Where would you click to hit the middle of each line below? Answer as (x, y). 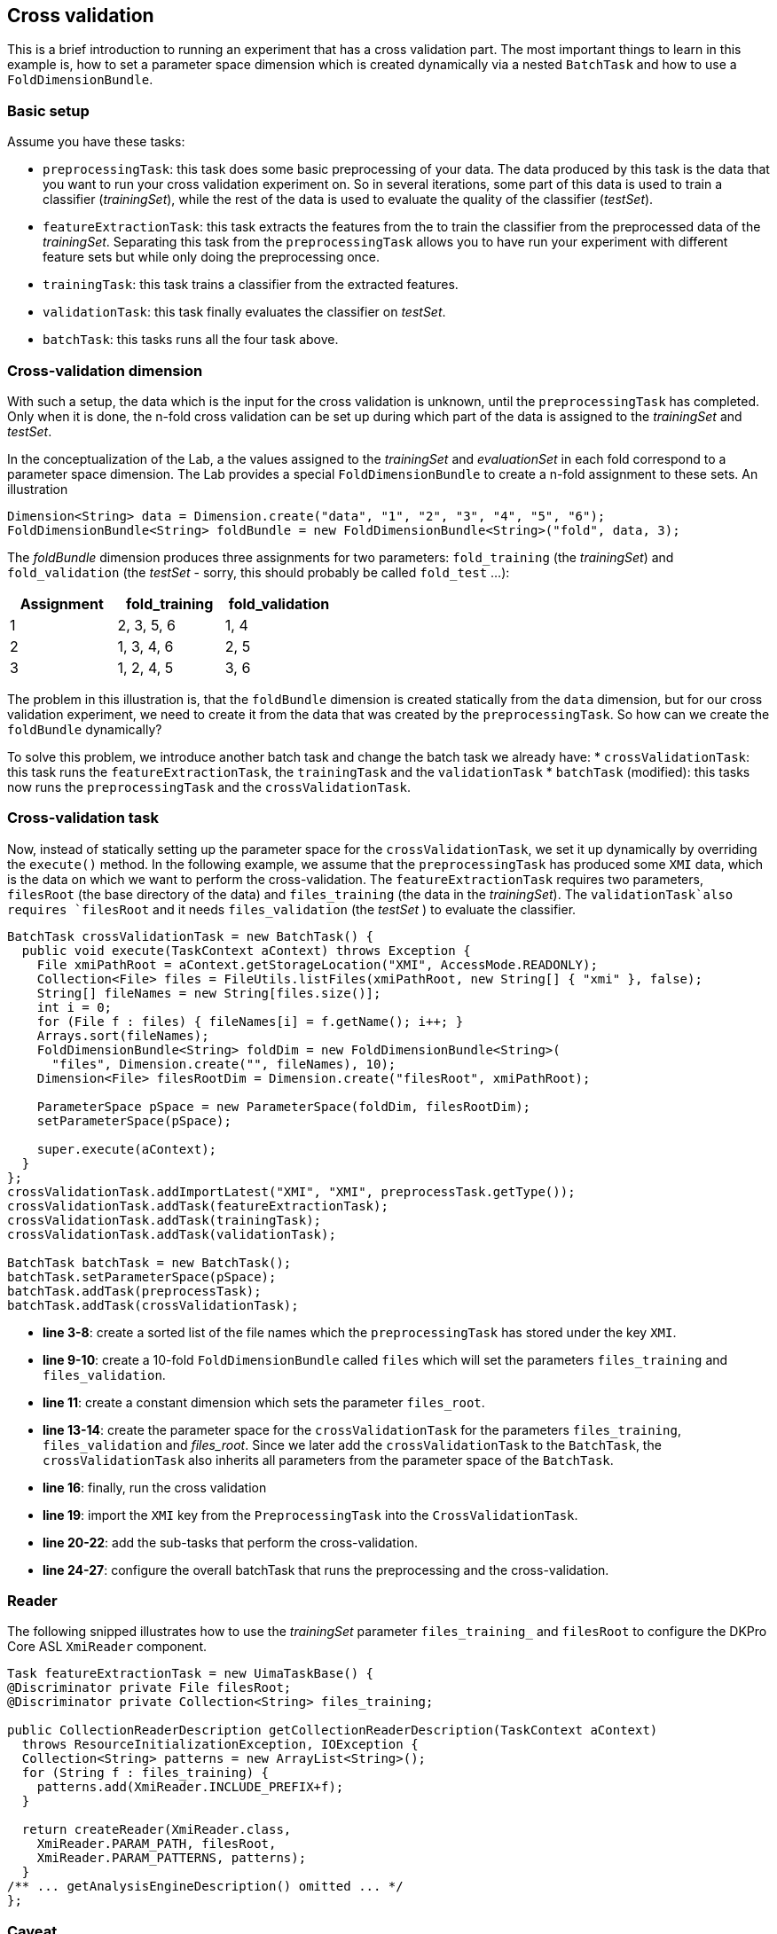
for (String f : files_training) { (145, 1773)
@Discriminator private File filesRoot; (149, 1688)
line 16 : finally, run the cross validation (155, 1487)
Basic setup (48, 110)
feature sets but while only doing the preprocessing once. (212, 257)
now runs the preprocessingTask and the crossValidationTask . (209, 787)
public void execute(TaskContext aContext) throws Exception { (246, 950)
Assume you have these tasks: (96, 142)
